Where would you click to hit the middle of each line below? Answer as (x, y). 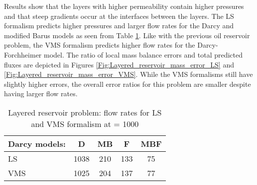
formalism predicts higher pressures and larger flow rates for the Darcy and (119, 26)
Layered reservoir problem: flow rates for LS (85, 112)
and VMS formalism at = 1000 (85, 123)
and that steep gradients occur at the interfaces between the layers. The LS (119, 16)
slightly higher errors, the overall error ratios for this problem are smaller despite (128, 84)
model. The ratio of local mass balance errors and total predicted (143, 54)
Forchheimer (23, 54)
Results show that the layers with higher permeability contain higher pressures (124, 6)
